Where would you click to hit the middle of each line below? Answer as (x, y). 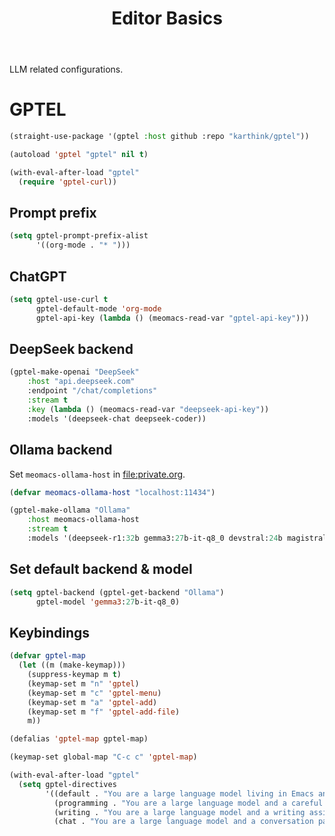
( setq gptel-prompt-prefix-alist (79, 236)
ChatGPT (38, 276)
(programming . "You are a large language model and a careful (188, 803)
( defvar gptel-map (47, 656)
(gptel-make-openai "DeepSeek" (74, 372)
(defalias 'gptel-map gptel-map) (79, 739)
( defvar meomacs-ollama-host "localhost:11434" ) (112, 492)
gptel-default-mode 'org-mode (98, 308)
